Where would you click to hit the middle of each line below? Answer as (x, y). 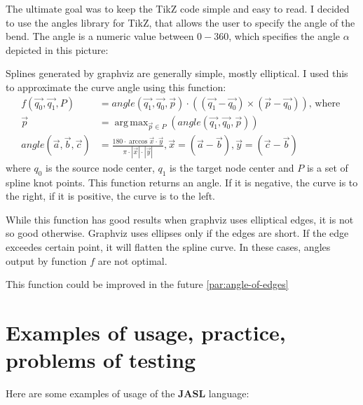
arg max (131, 122)
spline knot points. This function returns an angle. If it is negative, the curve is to (182, 182)
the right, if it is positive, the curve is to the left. (110, 196)
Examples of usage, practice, (146, 332)
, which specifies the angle (285, 36)
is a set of (327, 167)
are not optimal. (132, 260)
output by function (46, 260)
